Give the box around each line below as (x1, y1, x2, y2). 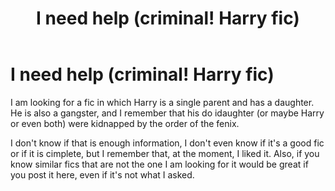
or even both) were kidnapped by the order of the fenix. (10, 117, 240, 129)
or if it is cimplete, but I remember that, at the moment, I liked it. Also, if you (10, 147, 320, 159)
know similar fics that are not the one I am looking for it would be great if (10, 158, 309, 170)
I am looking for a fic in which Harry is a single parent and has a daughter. (10, 96, 315, 108)
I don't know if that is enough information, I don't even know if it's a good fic (10, 137, 325, 149)
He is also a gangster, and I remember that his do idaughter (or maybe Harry (10, 107, 325, 119)
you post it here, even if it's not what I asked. (10, 168, 195, 181)
